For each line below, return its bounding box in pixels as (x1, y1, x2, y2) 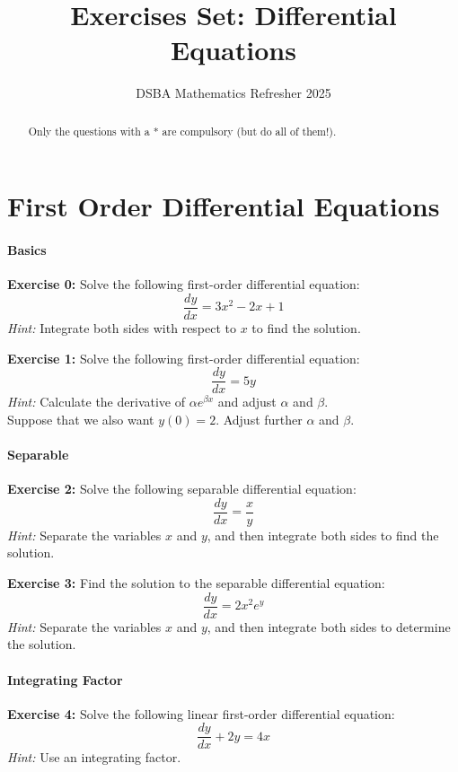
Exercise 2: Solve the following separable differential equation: (7, 479, 357, 498)
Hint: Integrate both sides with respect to (7, 319, 237, 337)
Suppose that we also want (7, 409, 154, 428)
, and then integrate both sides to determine (207, 617, 451, 636)
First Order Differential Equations (7, 188, 440, 224)
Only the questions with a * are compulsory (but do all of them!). (28, 123, 337, 138)
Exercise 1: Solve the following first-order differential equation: (7, 348, 360, 367)
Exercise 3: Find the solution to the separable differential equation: (7, 574, 385, 592)
